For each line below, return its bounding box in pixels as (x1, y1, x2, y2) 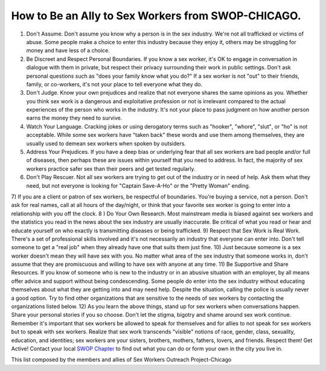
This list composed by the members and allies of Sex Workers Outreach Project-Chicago (11, 356, 232, 363)
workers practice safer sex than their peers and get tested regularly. (26, 165, 196, 172)
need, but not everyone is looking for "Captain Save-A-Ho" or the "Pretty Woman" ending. (26, 182, 251, 189)
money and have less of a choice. (26, 47, 110, 54)
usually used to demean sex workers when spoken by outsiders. (26, 139, 187, 147)
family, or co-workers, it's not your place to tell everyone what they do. (26, 80, 203, 87)
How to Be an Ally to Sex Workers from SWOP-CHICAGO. (11, 9, 301, 22)
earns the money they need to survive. (26, 115, 123, 122)
